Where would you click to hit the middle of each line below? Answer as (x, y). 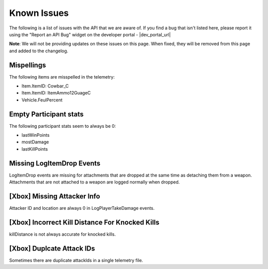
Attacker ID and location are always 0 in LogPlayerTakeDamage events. (82, 208)
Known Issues (39, 13)
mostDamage (35, 142)
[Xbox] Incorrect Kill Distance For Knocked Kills (84, 222)
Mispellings (28, 65)
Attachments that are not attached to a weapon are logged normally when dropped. (95, 182)
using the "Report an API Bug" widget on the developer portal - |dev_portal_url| (90, 34)
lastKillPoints (35, 149)
